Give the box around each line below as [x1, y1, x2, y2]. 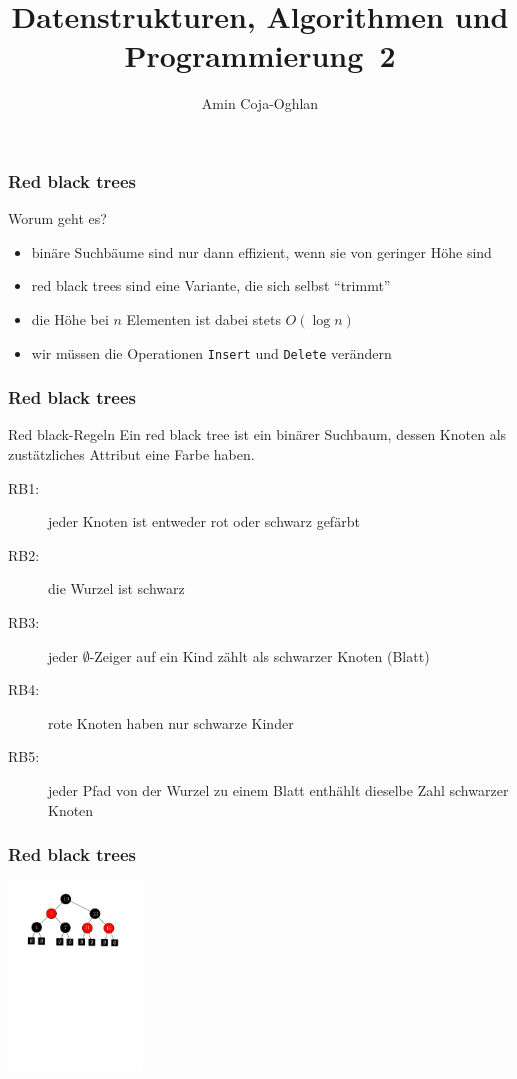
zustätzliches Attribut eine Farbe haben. [8, 444, 255, 465]
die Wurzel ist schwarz [48, 578, 185, 599]
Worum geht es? [8, 208, 107, 229]
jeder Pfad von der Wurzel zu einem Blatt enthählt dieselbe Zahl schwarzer [48, 779, 509, 800]
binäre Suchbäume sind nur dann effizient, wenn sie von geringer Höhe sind [31, 241, 492, 262]
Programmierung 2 [124, 35, 396, 76]
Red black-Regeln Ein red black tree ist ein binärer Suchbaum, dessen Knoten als [8, 424, 507, 445]
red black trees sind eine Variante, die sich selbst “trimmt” [31, 275, 391, 296]
